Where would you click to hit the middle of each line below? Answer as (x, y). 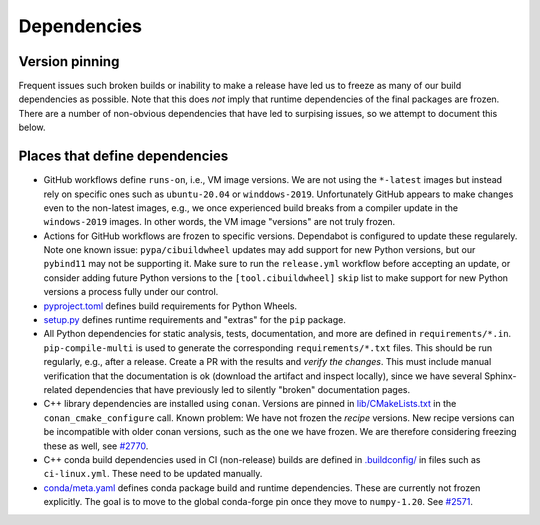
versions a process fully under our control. (131, 292)
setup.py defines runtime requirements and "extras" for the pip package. (195, 320)
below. (32, 127)
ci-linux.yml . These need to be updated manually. (153, 474)
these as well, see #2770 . (96, 446)
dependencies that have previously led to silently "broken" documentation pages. (242, 389)
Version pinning (69, 61)
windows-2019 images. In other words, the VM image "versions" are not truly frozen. (219, 222)
